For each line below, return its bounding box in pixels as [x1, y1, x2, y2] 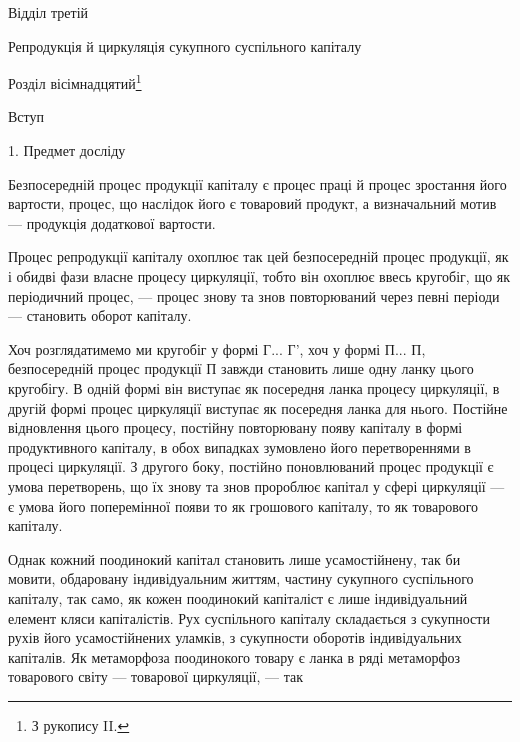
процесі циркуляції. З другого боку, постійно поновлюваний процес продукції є [8, 456, 494, 477]
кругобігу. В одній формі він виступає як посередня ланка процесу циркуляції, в [8, 377, 500, 398]
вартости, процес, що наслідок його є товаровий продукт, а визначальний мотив [8, 193, 497, 214]
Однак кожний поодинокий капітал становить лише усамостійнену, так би [8, 548, 461, 569]
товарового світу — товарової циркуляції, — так [8, 666, 303, 687]
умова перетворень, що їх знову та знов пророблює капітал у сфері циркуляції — [8, 475, 505, 496]
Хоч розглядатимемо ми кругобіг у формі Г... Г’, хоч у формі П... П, [8, 338, 426, 359]
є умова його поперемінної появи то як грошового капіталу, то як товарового [8, 495, 479, 516]
